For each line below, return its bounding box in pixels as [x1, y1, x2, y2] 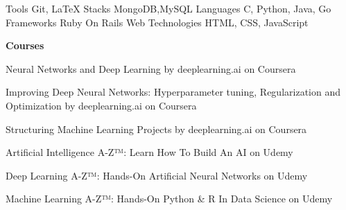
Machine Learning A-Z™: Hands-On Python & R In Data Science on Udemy [6, 191, 333, 206]
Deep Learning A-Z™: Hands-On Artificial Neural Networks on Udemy [6, 168, 308, 182]
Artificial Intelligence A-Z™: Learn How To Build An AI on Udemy [6, 145, 293, 159]
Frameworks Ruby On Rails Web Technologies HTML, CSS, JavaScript [6, 15, 309, 29]
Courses [6, 38, 44, 53]
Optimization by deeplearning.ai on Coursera [6, 98, 197, 112]
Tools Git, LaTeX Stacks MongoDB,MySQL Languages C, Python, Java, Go [6, 1, 331, 15]
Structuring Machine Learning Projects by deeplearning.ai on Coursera [6, 121, 307, 136]
